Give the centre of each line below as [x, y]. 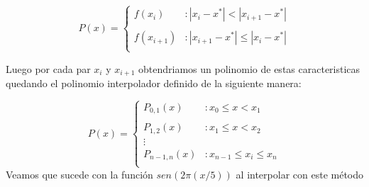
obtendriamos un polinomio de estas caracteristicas [249, 68]
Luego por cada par [48, 68]
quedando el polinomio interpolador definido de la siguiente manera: [154, 83]
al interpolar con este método [300, 174]
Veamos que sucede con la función [79, 174]
